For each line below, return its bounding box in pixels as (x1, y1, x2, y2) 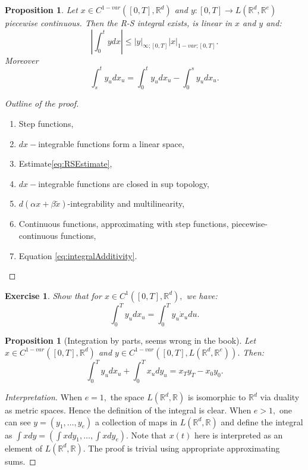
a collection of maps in (95, 415, 178, 428)
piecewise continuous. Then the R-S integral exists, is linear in (5, 17, 232, 29)
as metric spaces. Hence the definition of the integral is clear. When (5, 404, 252, 416)
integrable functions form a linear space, (38, 137, 184, 150)
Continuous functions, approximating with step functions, (18, 217, 229, 230)
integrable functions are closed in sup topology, (38, 177, 209, 189)
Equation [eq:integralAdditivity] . (18, 249, 137, 262)
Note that (131, 428, 167, 441)
